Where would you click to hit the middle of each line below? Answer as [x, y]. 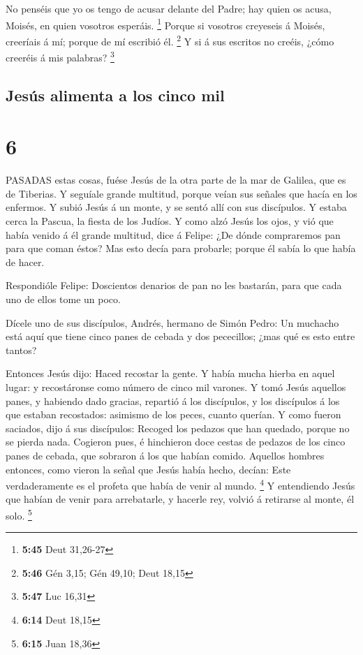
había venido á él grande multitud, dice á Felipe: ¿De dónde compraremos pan [173, 234]
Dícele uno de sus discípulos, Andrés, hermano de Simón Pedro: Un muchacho [172, 322]
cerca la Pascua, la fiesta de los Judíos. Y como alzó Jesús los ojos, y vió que [170, 221]
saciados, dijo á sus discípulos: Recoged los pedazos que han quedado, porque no [178, 428]
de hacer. [25, 262]
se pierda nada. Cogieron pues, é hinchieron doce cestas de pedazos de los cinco [176, 442]
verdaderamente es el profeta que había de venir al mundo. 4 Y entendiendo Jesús [180, 484]
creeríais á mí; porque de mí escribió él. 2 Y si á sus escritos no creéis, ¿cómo [170, 40]
